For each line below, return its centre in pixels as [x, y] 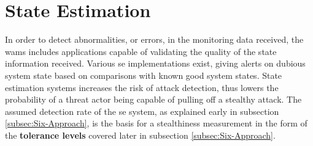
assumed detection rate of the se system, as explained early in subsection [142, 111]
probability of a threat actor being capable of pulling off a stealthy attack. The [153, 99]
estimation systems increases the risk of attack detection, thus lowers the [142, 87]
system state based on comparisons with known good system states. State [144, 75]
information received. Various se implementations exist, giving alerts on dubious [155, 63]
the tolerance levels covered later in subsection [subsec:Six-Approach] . [140, 135]
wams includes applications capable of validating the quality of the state [141, 51]
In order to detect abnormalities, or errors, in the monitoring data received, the [154, 39]
